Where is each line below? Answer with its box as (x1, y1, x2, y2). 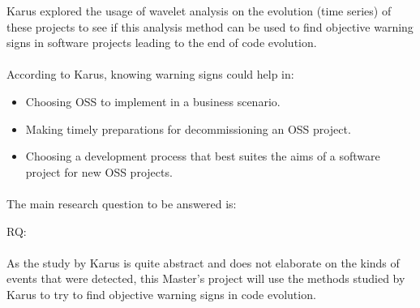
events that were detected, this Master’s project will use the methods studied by (6, 270, 405, 287)
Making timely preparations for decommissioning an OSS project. (25, 120, 351, 137)
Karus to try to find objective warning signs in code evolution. (6, 285, 316, 302)
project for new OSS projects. (25, 163, 173, 180)
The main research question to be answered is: (6, 195, 237, 212)
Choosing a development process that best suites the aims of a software (25, 148, 380, 165)
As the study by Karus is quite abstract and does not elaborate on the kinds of (6, 254, 400, 271)
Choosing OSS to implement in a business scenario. (25, 92, 281, 109)
